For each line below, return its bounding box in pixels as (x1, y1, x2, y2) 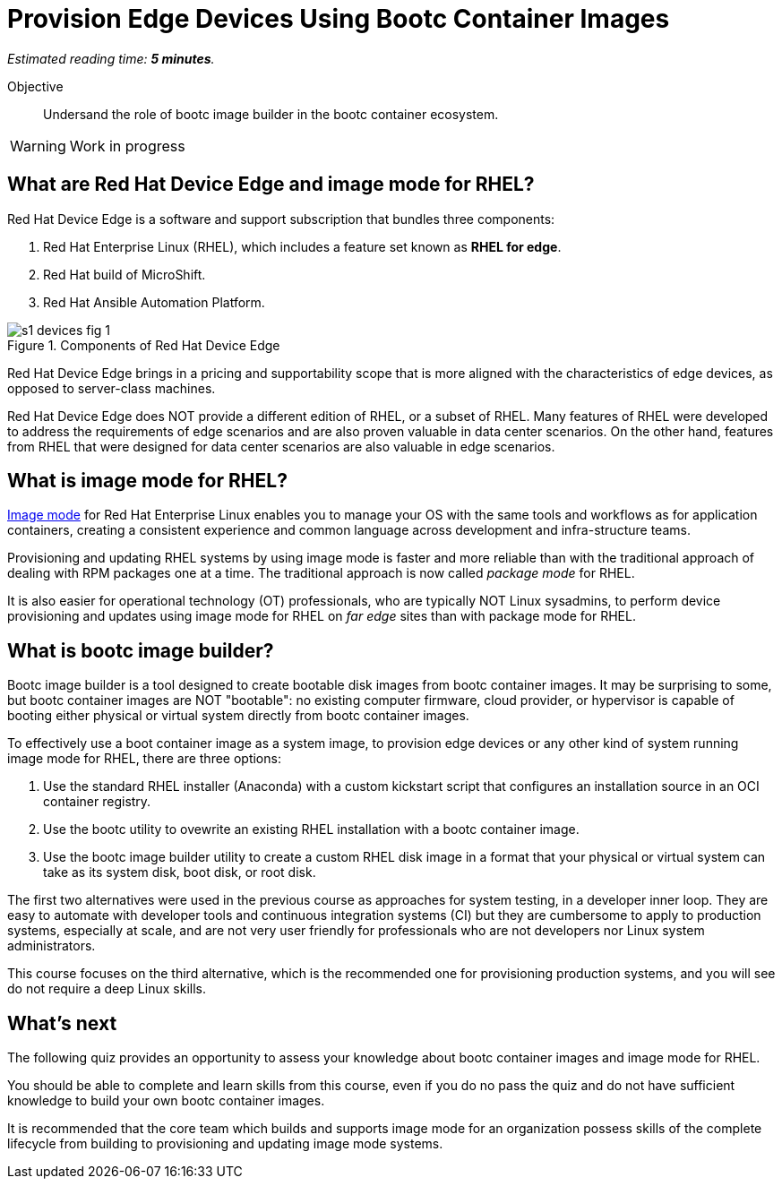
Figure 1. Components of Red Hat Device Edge (7, 337, 280, 353)
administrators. (7, 938, 96, 954)
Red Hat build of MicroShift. (43, 266, 206, 282)
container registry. (43, 794, 151, 810)
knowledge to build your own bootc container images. (7, 1093, 325, 1109)
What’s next (7, 1011, 117, 1035)
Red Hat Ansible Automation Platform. (43, 294, 265, 310)
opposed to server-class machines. (7, 380, 216, 396)
